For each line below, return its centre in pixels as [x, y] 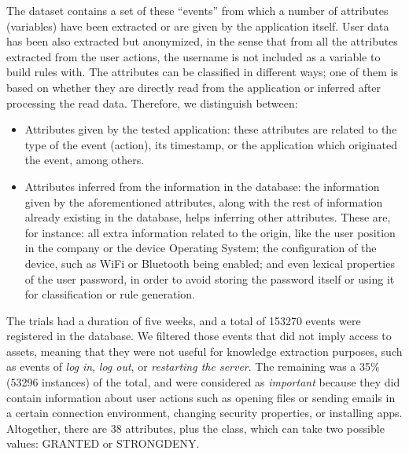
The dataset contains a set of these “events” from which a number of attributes [197, 10]
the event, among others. [85, 160]
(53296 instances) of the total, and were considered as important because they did [203, 382]
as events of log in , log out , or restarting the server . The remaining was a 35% [193, 366]
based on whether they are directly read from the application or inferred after [194, 87]
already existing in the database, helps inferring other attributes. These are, [208, 217]
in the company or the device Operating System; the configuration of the [201, 248]
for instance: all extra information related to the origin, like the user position [210, 232]
